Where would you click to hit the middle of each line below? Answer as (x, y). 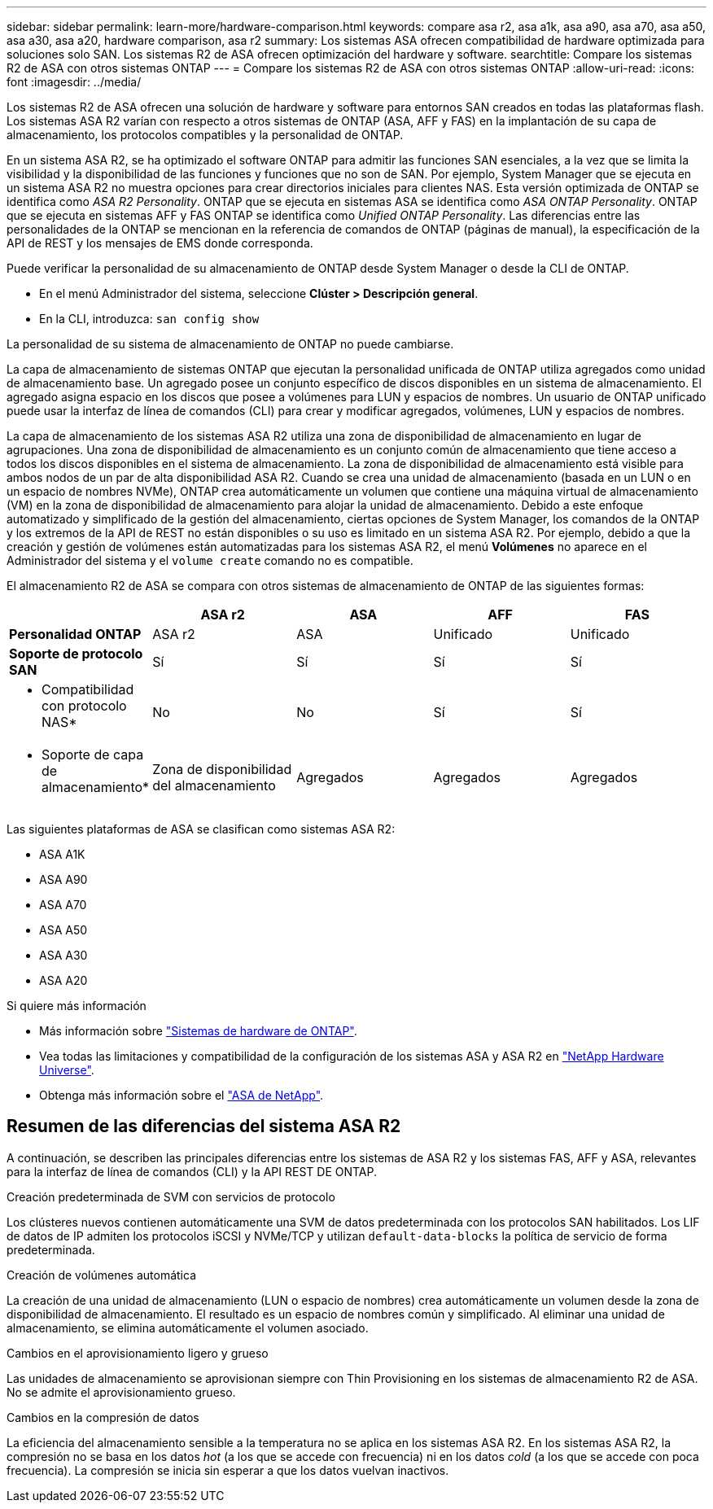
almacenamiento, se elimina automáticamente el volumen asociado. (188, 1327)
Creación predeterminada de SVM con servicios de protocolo (171, 1196)
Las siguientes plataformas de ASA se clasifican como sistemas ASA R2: (201, 829)
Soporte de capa (93, 754)
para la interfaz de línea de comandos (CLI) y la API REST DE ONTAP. (192, 1171)
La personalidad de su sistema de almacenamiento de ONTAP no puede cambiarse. (230, 344)
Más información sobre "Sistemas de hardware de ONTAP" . (198, 1031)
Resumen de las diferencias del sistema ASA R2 (204, 1126)
